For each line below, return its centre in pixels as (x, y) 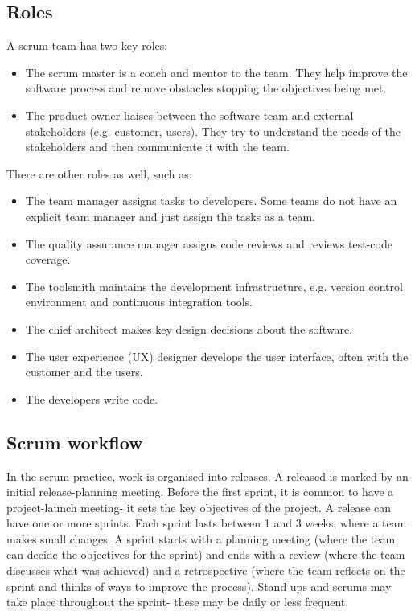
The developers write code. (92, 398)
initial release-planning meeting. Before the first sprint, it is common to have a (200, 492)
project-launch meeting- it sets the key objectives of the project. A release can (199, 507)
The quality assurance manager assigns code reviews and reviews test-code (209, 243)
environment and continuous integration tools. (139, 302)
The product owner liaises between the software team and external (189, 115)
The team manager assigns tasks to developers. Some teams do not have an (211, 201)
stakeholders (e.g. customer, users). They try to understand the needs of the (213, 131)
